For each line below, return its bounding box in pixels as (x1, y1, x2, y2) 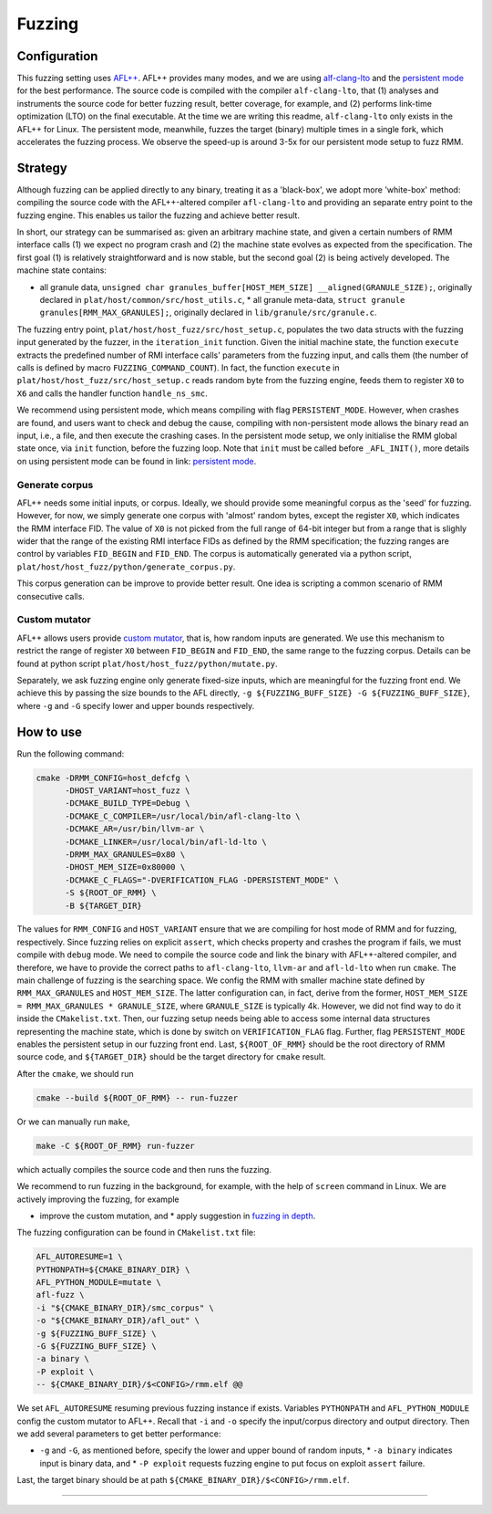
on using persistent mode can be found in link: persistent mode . (16, 455, 257, 466)
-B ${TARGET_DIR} (65, 900, 143, 911)
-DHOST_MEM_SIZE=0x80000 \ (65, 862, 186, 872)
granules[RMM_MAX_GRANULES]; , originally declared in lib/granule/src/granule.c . (39, 307, 377, 318)
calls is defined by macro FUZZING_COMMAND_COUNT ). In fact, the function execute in (16, 362, 340, 373)
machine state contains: (16, 265, 107, 276)
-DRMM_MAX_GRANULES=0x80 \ (65, 849, 186, 860)
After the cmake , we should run (16, 1068, 134, 1079)
